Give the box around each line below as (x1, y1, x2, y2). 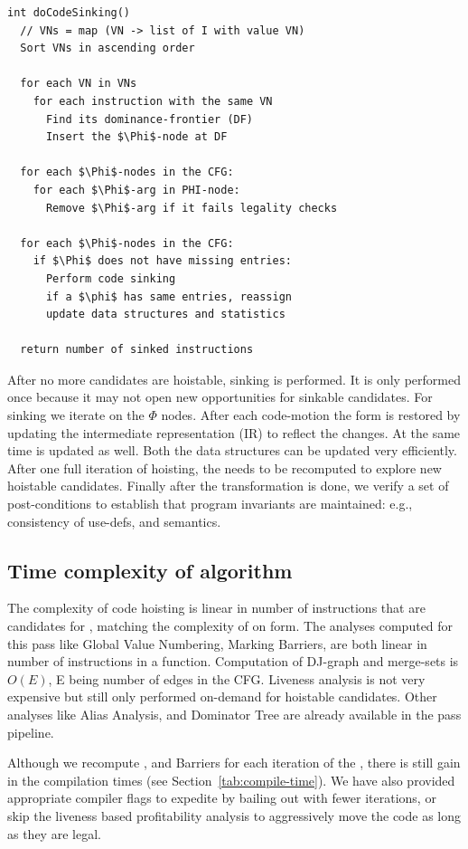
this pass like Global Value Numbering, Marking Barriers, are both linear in (7, 634, 427, 653)
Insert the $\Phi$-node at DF (45, 130, 228, 144)
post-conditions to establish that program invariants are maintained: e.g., (7, 494, 413, 513)
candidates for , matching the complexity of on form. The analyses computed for (7, 616, 454, 635)
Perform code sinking (45, 272, 176, 285)
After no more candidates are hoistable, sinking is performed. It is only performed (7, 369, 461, 388)
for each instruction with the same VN (33, 94, 273, 108)
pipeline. (7, 722, 54, 741)
